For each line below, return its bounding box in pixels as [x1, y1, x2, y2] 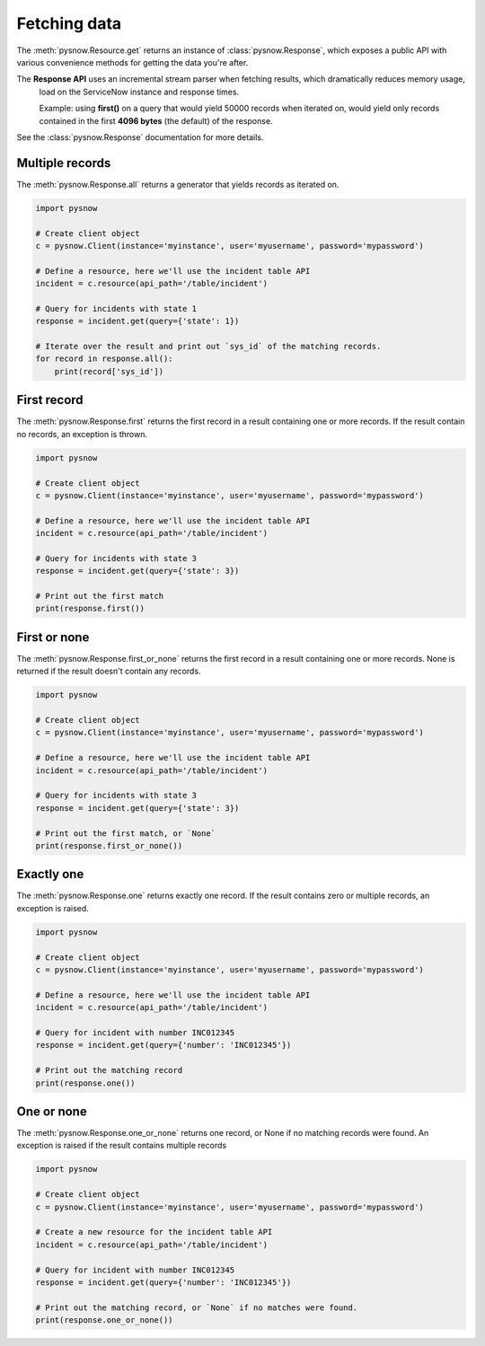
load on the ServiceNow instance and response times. [39, 86, 240, 97]
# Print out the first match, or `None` [35, 828, 216, 839]
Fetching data [16, 13, 122, 33]
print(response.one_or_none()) [35, 1315, 174, 1325]
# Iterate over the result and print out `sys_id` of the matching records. [35, 341, 382, 352]
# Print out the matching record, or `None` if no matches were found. [35, 1302, 358, 1313]
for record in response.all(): [35, 354, 174, 364]
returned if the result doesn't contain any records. [16, 665, 201, 677]
